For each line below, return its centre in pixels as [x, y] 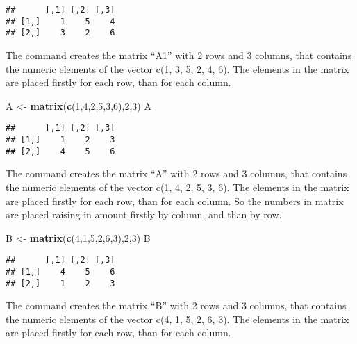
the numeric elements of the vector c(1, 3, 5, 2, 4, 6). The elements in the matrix [177, 68]
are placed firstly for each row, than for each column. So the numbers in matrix [175, 200]
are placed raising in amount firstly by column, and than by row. [144, 214]
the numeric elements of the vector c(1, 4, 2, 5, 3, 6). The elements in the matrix [177, 187]
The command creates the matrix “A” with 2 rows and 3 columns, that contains [176, 173]
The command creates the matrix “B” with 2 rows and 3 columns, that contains [176, 305]
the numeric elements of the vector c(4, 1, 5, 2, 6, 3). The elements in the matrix [177, 319]
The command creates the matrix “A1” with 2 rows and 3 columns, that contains [179, 55]
